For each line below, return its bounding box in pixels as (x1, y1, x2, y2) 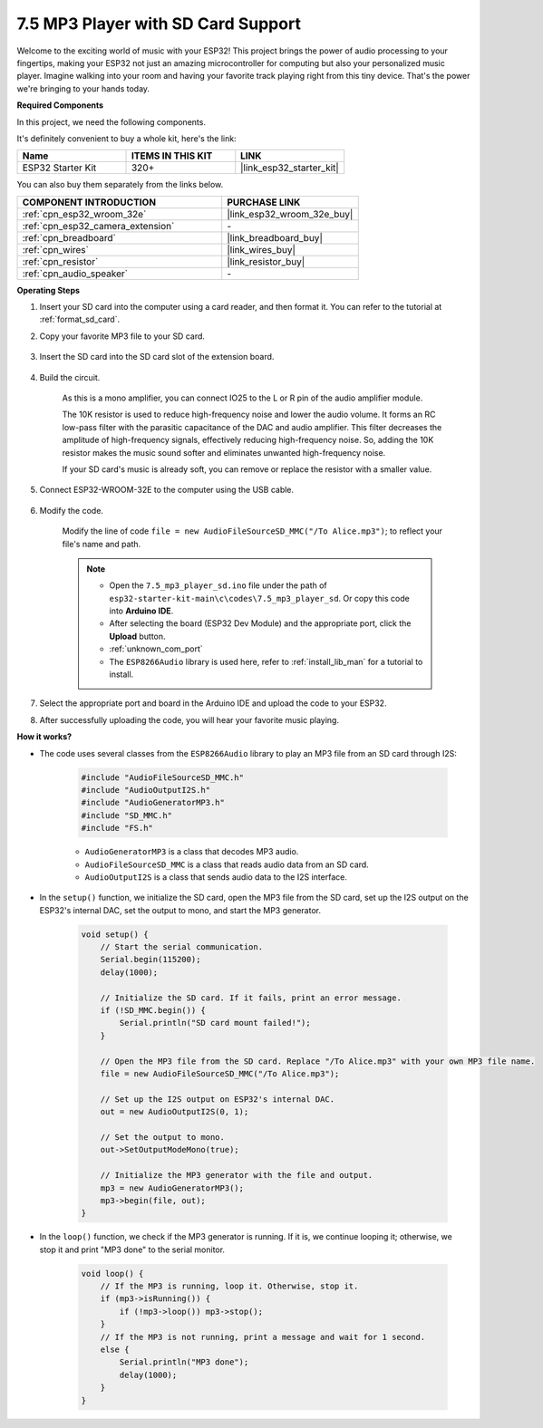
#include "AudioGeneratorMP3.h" (81, 797, 226, 808)
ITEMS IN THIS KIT (131, 150, 213, 162)
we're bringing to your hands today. (16, 82, 150, 94)
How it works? (16, 731, 73, 742)
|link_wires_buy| (227, 243, 296, 256)
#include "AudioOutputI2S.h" (81, 785, 211, 795)
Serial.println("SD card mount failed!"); (119, 1018, 312, 1028)
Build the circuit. (39, 371, 101, 382)
